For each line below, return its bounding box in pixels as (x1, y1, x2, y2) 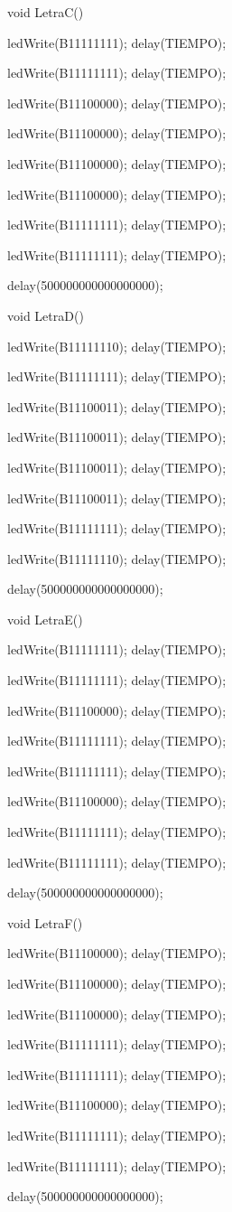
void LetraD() (7, 305, 84, 324)
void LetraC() (7, 3, 84, 21)
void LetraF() (7, 913, 83, 932)
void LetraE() (7, 609, 83, 628)
